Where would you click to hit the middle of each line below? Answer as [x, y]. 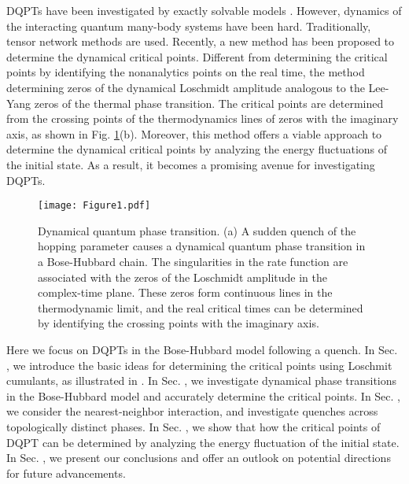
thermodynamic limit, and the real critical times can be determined [201, 307]
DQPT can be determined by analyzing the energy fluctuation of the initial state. [203, 442]
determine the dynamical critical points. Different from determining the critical [197, 56]
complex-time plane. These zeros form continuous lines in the [185, 292]
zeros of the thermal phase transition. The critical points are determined [209, 103]
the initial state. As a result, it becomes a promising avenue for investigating [191, 164]
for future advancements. [66, 473]
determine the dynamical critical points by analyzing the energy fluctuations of [197, 149]
